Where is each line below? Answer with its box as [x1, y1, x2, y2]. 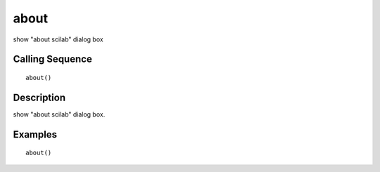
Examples [13, 128, 58, 140]
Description [13, 91, 66, 103]
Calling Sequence [13, 53, 93, 65]
